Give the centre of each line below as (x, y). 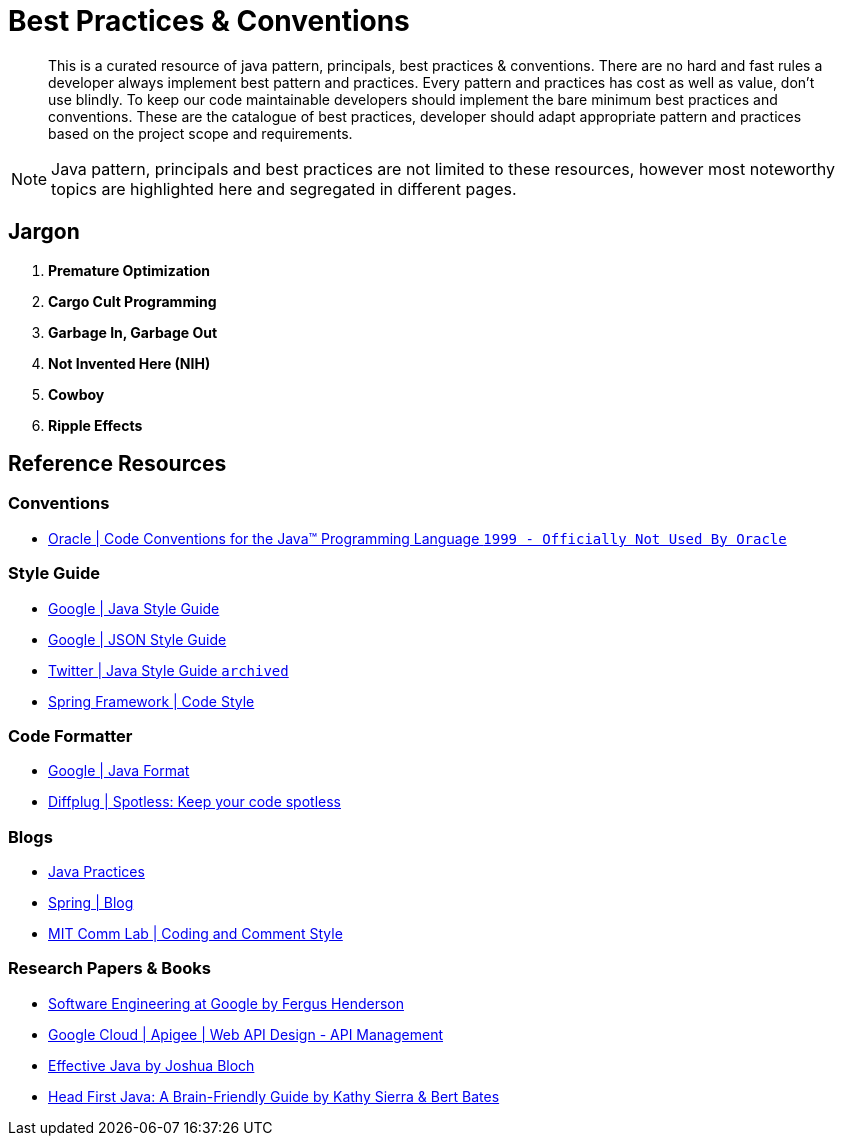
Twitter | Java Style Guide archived (168, 670)
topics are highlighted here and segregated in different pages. (284, 188)
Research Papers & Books (109, 968)
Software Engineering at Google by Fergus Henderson (226, 1003)
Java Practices (96, 872)
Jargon (44, 232)
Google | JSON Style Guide (137, 639)
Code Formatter (70, 735)
